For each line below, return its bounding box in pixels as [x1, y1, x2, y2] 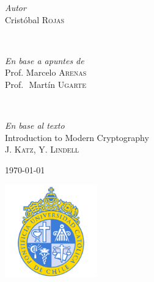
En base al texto [5, 119, 65, 132]
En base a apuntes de [5, 54, 84, 67]
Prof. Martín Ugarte [5, 78, 87, 90]
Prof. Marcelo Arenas [5, 66, 87, 79]
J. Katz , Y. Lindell [5, 143, 79, 156]
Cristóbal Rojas [5, 13, 65, 26]
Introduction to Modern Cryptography [5, 131, 149, 143]
